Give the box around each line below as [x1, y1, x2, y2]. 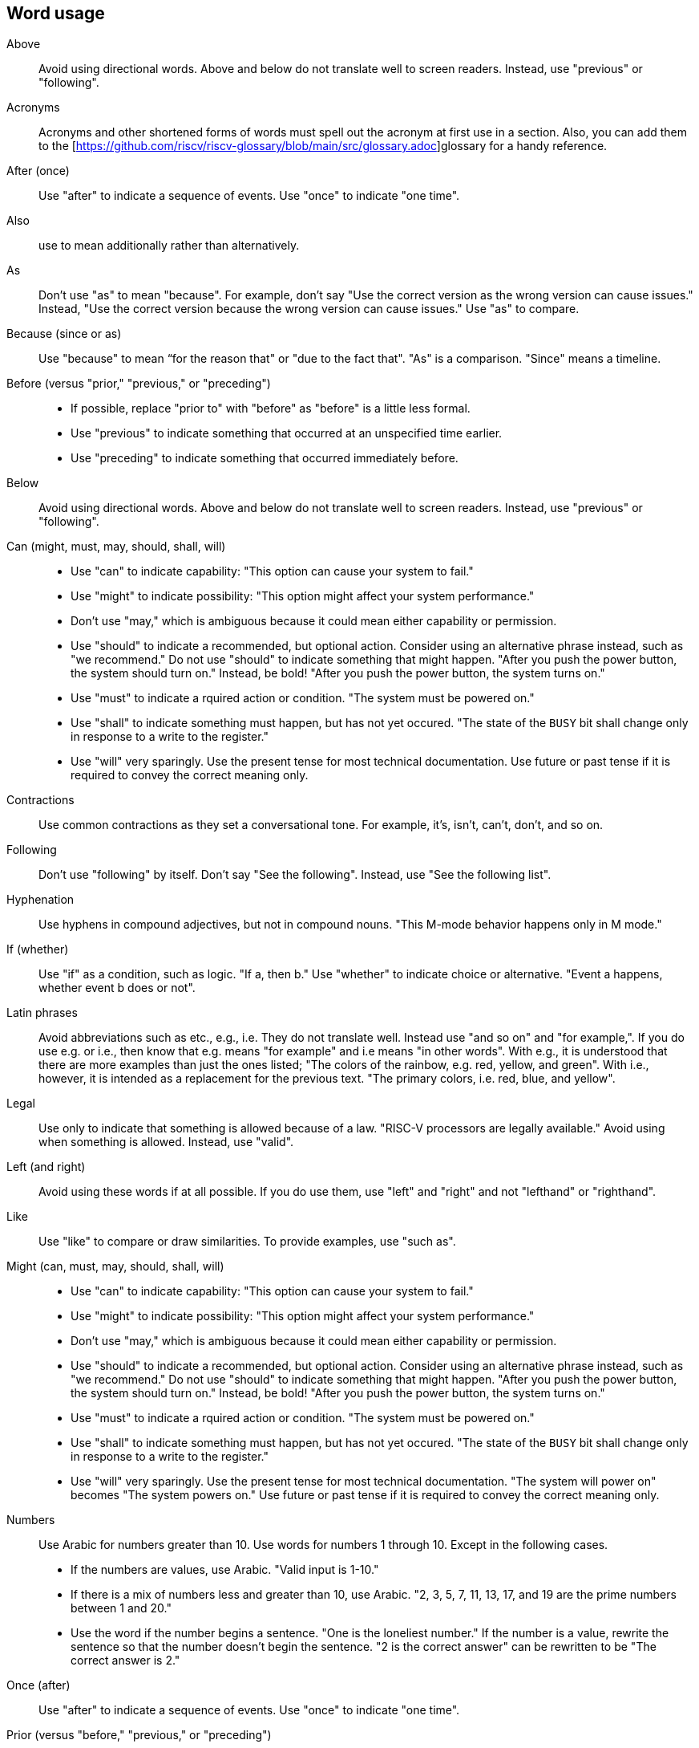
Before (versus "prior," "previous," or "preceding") [6, 376, 271, 391]
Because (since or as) [6, 327, 122, 341]
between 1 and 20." [71, 1601, 172, 1616]
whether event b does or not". [38, 981, 196, 995]
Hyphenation [6, 892, 75, 907]
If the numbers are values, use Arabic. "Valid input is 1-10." [71, 1563, 379, 1577]
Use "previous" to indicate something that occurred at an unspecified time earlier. [71, 426, 503, 441]
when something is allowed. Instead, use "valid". [38, 1135, 294, 1149]
